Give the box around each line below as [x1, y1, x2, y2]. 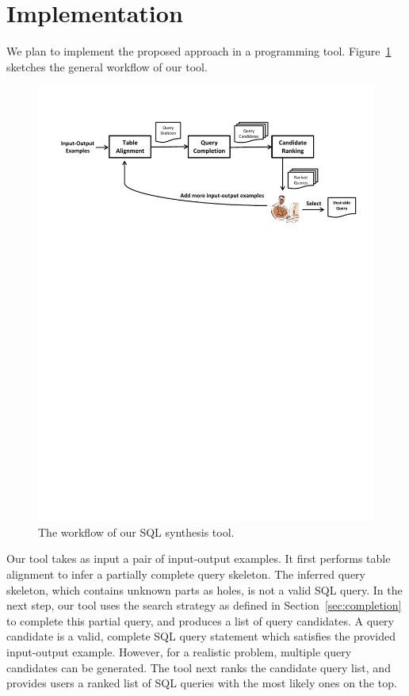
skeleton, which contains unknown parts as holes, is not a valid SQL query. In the [6, 581, 403, 598]
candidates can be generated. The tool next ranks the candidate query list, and [6, 659, 391, 675]
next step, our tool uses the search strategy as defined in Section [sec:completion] [6, 597, 402, 614]
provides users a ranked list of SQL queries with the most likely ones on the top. [6, 675, 397, 691]
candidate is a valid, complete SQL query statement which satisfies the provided [6, 628, 396, 644]
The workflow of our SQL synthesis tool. [38, 523, 235, 540]
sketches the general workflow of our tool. [6, 58, 208, 75]
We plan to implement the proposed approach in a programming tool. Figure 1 [6, 43, 392, 59]
